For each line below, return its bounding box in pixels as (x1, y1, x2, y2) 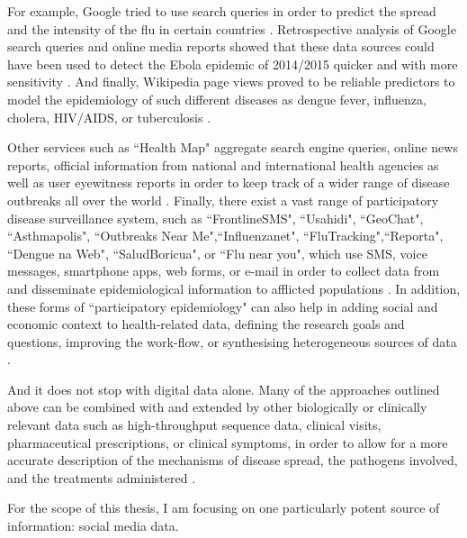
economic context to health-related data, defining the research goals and (7, 315, 405, 333)
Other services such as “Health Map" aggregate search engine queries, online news (7, 138, 458, 157)
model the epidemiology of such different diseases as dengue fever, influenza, (7, 89, 427, 108)
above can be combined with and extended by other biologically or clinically (7, 397, 427, 416)
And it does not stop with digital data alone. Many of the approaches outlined (7, 379, 440, 398)
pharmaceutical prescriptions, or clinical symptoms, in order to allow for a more (7, 433, 448, 451)
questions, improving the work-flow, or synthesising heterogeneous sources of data (7, 332, 457, 351)
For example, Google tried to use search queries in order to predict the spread (7, 2, 436, 20)
